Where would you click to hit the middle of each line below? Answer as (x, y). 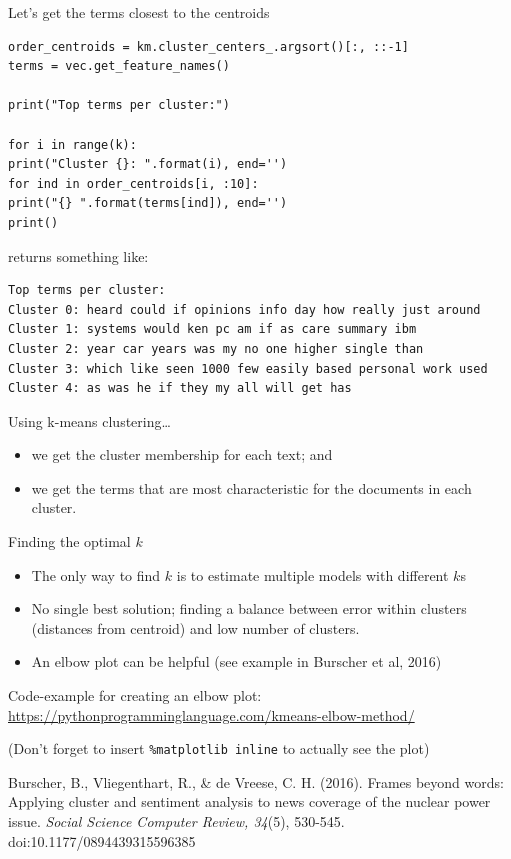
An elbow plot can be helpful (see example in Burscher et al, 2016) (236, 661)
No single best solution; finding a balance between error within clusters (249, 608)
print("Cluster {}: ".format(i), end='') (148, 164)
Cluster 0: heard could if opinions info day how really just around (244, 309)
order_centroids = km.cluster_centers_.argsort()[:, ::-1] (208, 46)
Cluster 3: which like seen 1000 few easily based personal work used (248, 368)
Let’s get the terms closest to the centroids (139, 12)
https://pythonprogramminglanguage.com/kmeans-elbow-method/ (211, 714)
